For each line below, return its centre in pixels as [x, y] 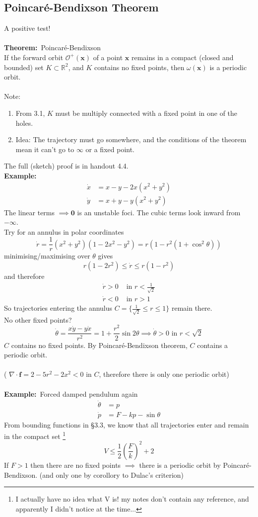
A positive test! [27, 28]
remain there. [192, 308]
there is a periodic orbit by [180, 465]
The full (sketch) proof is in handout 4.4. [66, 166]
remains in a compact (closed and [182, 57]
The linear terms [30, 212]
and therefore [24, 276]
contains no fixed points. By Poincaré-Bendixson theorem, [99, 345]
